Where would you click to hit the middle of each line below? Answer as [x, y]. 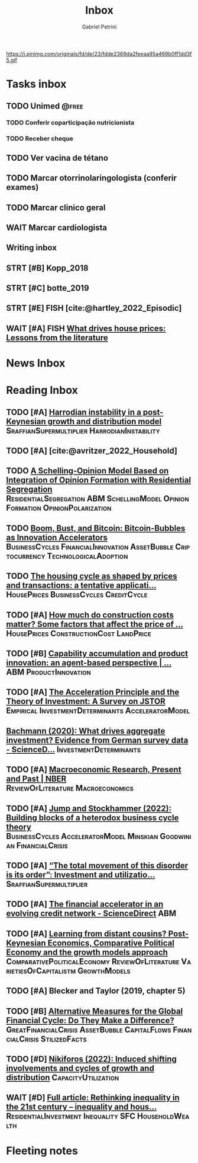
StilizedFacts [64, 1039]
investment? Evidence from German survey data [97, 740]
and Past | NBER [36, 779]
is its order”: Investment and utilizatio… [81, 874]
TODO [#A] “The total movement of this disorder [97, 866]
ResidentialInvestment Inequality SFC [71, 1116]
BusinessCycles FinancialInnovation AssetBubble [90, 547]
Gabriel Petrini [99, 27]
